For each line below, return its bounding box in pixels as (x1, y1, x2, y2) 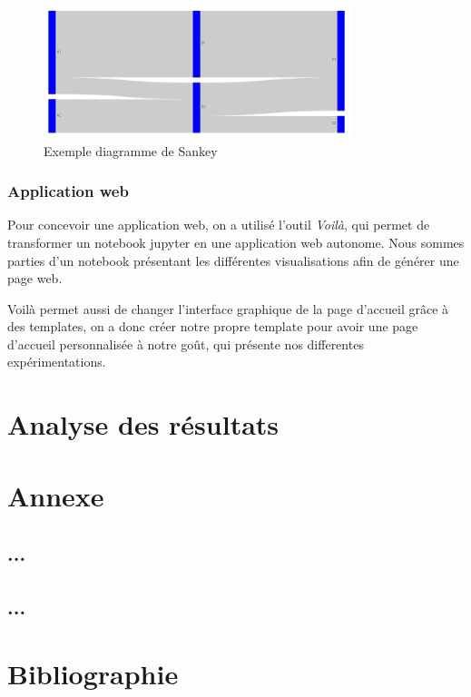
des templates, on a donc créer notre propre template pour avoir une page (7, 317, 418, 336)
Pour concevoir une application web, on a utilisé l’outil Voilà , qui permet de (7, 215, 430, 234)
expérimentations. (7, 352, 106, 371)
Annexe (7, 476, 104, 514)
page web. (7, 269, 63, 288)
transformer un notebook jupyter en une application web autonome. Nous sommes (7, 232, 465, 251)
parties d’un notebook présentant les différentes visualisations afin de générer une (7, 250, 459, 270)
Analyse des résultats (7, 406, 280, 443)
